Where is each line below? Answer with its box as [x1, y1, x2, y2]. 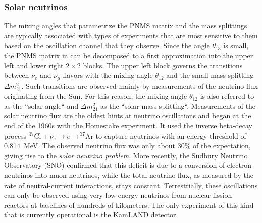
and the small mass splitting [166, 70, 254, 80]
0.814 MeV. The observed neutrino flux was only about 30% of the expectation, [4, 140, 251, 151]
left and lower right [4, 60, 64, 70]
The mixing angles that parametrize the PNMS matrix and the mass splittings [4, 20, 247, 31]
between [4, 70, 29, 80]
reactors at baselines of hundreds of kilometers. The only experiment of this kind [4, 199, 254, 210]
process [4, 130, 27, 141]
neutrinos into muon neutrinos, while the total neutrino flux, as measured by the [4, 169, 254, 180]
